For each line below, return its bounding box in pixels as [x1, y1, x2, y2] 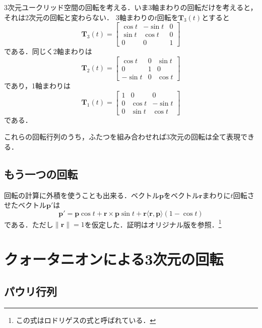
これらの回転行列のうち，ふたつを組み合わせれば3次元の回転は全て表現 [4, 131, 240, 142]
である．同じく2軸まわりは [4, 46, 92, 57]
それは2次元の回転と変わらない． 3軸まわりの [4, 12, 155, 22]
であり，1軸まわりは [4, 80, 71, 90]
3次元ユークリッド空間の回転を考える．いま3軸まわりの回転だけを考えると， [4, 2, 257, 12]
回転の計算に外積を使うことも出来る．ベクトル [4, 190, 159, 200]
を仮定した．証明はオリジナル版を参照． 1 [84, 217, 222, 229]
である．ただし [4, 219, 53, 229]
